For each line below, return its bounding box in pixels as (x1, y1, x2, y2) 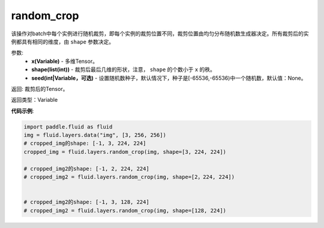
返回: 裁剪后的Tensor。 (11, 85, 68, 92)
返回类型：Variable (11, 96, 58, 104)
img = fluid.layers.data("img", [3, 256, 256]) (23, 132, 166, 139)
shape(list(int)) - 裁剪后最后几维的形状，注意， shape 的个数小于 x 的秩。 (31, 66, 216, 73)
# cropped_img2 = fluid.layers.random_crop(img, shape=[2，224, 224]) (23, 174, 235, 180)
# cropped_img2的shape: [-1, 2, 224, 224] (23, 165, 149, 172)
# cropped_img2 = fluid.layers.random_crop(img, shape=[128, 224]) (23, 207, 227, 214)
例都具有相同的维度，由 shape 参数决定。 (11, 38, 115, 45)
